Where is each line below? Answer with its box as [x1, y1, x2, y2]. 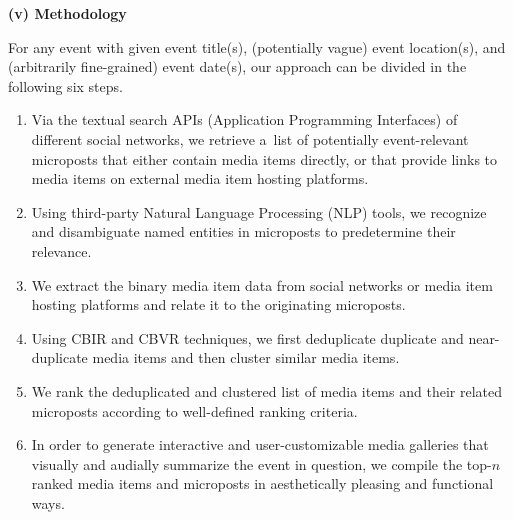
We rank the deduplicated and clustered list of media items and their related [31, 380, 502, 401]
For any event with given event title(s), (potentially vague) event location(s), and [8, 36, 506, 57]
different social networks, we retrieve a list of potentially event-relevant [31, 128, 469, 149]
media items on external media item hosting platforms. [31, 168, 369, 189]
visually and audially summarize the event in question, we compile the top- [31, 453, 492, 474]
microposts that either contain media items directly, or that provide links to [31, 148, 498, 169]
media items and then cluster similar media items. [92, 347, 400, 368]
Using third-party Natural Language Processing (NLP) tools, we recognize [31, 201, 487, 222]
